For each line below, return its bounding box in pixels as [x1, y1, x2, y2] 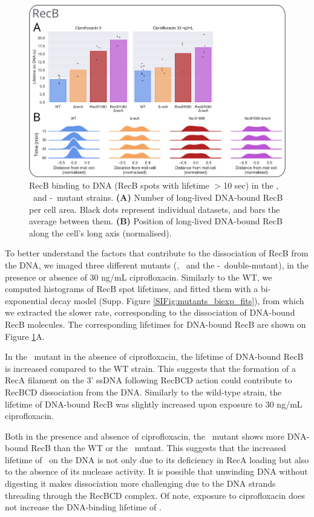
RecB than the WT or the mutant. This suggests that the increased [31, 441, 286, 454]
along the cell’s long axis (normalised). [29, 226, 172, 239]
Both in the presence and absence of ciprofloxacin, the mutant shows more [5, 429, 285, 442]
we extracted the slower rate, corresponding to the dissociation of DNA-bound [5, 306, 295, 319]
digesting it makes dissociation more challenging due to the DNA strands [5, 477, 276, 490]
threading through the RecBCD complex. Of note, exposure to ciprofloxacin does [5, 489, 305, 501]
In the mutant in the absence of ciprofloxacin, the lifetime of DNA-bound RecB [5, 350, 304, 363]
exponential [5, 294, 48, 307]
